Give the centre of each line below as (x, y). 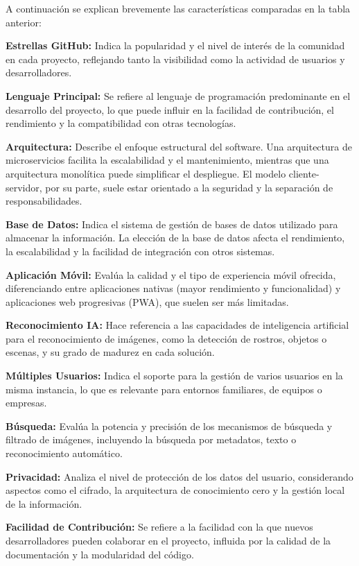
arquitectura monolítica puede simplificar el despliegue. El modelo (146, 173)
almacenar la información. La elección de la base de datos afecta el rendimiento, (175, 238)
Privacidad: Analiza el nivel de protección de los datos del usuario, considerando (179, 476)
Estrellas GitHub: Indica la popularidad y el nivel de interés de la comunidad (175, 45)
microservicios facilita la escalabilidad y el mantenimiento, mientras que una (167, 160)
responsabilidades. (44, 201)
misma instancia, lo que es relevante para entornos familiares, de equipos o (164, 389)
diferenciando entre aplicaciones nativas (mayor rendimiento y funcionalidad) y (173, 288)
